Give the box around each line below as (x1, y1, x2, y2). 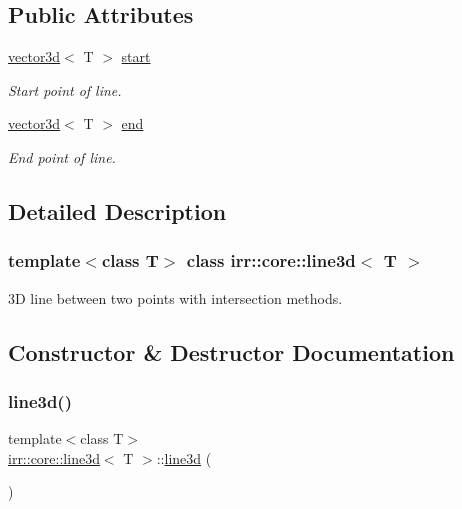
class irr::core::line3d (186, 248, 356, 273)
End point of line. (8, 146, 116, 167)
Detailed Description (8, 195, 227, 226)
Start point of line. (8, 79, 122, 100)
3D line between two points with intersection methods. (8, 287, 343, 308)
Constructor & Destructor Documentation (8, 336, 455, 367)
